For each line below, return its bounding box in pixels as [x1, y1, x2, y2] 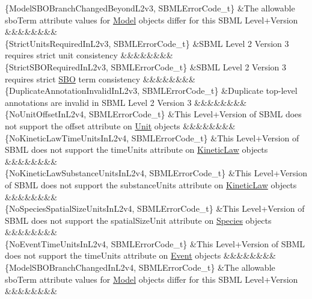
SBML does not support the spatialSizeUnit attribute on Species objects [5, 214, 272, 226]
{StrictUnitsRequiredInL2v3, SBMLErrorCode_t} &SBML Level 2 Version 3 [5, 37, 289, 49]
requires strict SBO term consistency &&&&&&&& [5, 72, 195, 85]
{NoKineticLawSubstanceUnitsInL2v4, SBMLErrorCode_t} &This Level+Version [5, 167, 307, 179]
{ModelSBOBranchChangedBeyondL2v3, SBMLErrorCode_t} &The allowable [5, 2, 295, 14]
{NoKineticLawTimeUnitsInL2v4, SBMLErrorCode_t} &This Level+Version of [5, 131, 299, 144]
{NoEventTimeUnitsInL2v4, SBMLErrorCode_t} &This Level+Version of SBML [5, 237, 305, 250]
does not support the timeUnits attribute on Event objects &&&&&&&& [5, 249, 276, 262]
